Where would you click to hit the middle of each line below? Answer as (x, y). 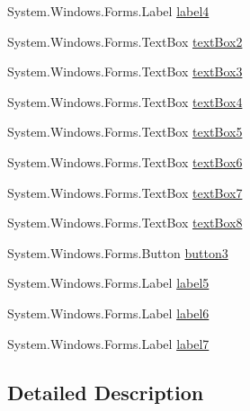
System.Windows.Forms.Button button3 (118, 252)
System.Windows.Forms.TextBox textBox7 (125, 192)
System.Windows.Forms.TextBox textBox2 (125, 41)
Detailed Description (106, 392)
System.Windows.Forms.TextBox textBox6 (125, 161)
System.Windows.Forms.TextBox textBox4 (125, 101)
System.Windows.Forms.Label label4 (108, 11)
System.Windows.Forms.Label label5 (108, 283)
